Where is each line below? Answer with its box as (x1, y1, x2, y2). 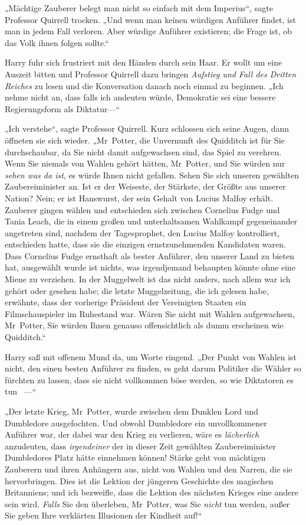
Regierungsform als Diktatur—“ (5, 102, 120, 115)
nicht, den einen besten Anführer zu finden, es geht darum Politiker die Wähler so (5, 362, 301, 374)
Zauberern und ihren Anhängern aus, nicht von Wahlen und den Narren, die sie (5, 462, 292, 475)
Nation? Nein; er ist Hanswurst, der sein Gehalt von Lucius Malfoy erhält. (5, 191, 274, 204)
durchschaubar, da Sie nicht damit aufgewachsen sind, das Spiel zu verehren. (5, 145, 282, 158)
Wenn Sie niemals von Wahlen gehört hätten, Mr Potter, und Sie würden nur (5, 157, 285, 169)
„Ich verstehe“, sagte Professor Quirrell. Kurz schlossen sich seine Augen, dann (5, 122, 289, 135)
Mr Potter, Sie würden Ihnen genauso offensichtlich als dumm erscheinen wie (5, 319, 284, 331)
